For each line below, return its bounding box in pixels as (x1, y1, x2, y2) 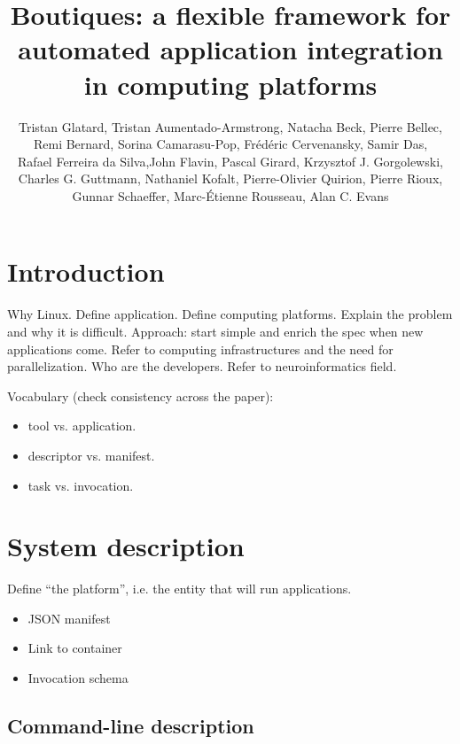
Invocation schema (27, 669, 129, 687)
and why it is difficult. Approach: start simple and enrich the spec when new (7, 322, 424, 340)
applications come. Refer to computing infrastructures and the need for (7, 339, 394, 358)
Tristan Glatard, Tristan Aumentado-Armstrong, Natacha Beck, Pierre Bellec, (19, 117, 442, 136)
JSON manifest (27, 608, 111, 627)
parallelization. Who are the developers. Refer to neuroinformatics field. (7, 357, 397, 376)
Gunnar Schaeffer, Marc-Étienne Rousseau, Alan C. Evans (72, 186, 389, 205)
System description (7, 528, 245, 564)
